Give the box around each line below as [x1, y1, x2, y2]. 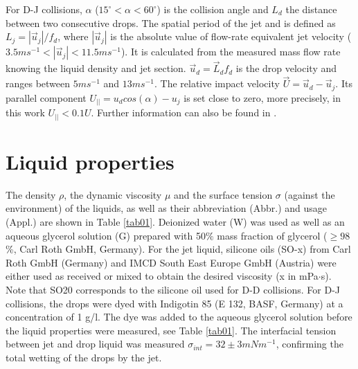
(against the [284, 187, 335, 201]
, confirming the [276, 336, 343, 351]
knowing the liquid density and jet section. [6, 61, 186, 75]
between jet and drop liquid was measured [6, 336, 185, 351]
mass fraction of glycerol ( [217, 228, 328, 242]
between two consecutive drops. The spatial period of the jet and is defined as [6, 15, 336, 30]
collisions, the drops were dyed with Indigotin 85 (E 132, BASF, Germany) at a [6, 296, 343, 310]
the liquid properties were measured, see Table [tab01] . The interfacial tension [6, 323, 337, 337]
